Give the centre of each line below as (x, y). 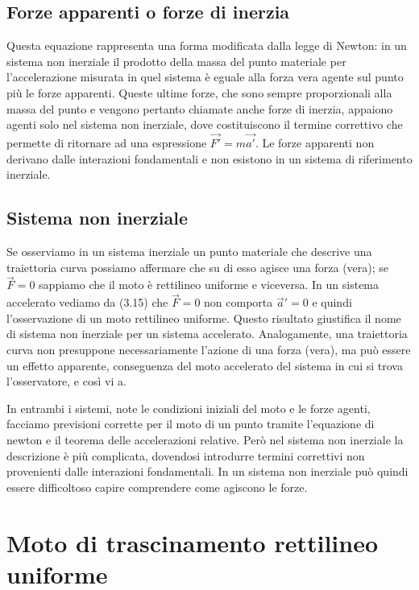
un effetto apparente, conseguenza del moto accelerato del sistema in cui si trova (205, 365)
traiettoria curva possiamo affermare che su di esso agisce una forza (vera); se (198, 267)
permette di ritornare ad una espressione (107, 142)
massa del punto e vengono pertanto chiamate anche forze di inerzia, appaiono (200, 108)
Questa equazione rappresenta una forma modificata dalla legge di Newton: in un (207, 45)
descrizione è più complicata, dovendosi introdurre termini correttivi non (186, 455)
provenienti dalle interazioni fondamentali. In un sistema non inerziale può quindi (207, 471)
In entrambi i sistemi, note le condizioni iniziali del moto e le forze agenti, (189, 408)
